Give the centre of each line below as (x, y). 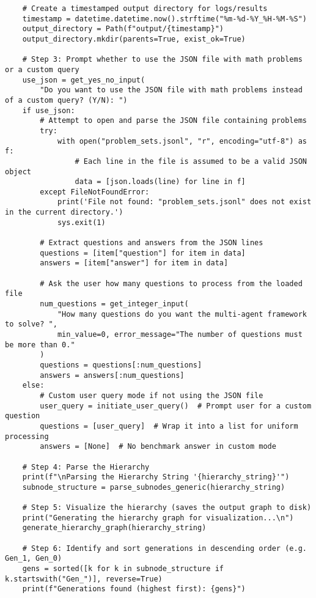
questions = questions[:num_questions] (121, 365)
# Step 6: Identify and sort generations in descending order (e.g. (164, 548)
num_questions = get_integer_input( (114, 304)
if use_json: (49, 110)
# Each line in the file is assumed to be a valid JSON (191, 161)
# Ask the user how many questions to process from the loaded (171, 283)
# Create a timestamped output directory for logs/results (145, 9)
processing (27, 436)
